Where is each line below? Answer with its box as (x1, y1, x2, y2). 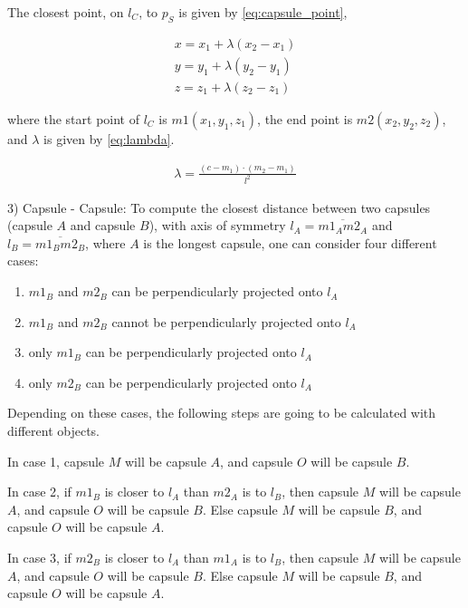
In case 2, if (7, 482, 72, 501)
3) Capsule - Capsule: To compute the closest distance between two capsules (7, 198, 431, 217)
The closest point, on (7, 3, 124, 21)
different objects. (7, 421, 100, 440)
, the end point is (257, 109, 353, 128)
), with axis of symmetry (148, 216, 286, 235)
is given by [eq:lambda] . (43, 129, 175, 148)
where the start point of (7, 109, 139, 128)
